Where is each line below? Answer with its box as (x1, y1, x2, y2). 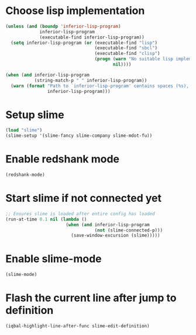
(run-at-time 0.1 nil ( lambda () (5, 216, 87, 222)
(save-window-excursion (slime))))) (70, 233, 160, 239)
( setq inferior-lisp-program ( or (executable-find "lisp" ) (11, 40, 158, 46)
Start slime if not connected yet (5, 192, 162, 205)
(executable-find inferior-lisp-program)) (39, 34, 145, 40)
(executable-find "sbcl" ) (94, 45, 158, 51)
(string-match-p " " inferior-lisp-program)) (34, 77, 147, 83)
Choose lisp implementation (5, 4, 145, 18)
